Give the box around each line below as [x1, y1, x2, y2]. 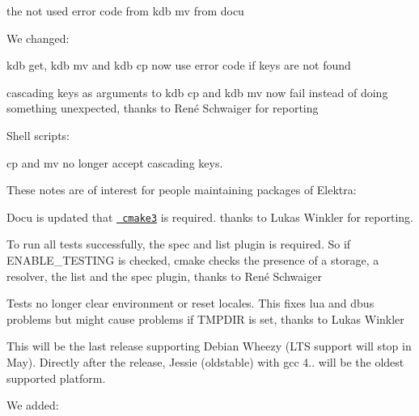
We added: [6, 397, 59, 414]
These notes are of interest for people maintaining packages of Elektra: [6, 181, 357, 198]
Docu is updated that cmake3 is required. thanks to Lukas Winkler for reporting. [6, 208, 414, 225]
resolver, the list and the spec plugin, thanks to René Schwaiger [6, 267, 322, 284]
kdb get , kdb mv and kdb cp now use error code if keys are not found [6, 57, 351, 74]
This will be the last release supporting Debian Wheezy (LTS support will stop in [6, 337, 412, 354]
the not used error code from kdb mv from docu [6, 2, 244, 19]
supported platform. [6, 369, 106, 386]
